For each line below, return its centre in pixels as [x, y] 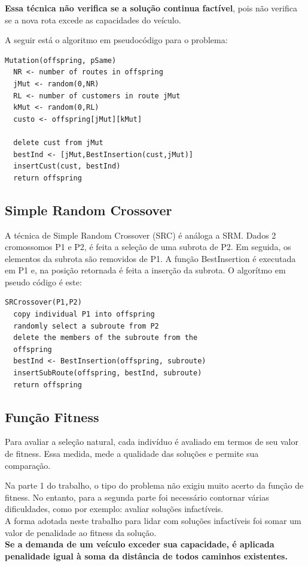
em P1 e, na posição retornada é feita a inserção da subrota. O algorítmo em [145, 270]
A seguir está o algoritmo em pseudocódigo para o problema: [116, 40]
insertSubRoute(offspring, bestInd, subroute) [108, 373]
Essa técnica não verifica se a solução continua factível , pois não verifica [151, 8]
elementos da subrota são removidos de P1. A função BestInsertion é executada [150, 258]
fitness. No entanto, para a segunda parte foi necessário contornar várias [137, 497]
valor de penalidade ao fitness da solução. [81, 532]
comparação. [28, 465]
